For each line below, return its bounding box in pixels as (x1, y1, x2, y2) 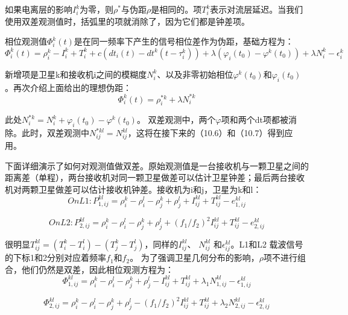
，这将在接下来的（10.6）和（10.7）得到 (127, 126, 285, 139)
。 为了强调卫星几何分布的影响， (130, 251, 259, 264)
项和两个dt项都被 (221, 113, 288, 126)
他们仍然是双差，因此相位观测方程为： (21, 263, 174, 275)
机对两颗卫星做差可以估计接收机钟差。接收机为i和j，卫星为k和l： (5, 182, 262, 195)
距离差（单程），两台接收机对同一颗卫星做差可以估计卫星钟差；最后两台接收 (5, 171, 305, 184)
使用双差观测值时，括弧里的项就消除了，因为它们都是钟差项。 (5, 14, 250, 27)
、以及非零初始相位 (157, 67, 233, 80)
